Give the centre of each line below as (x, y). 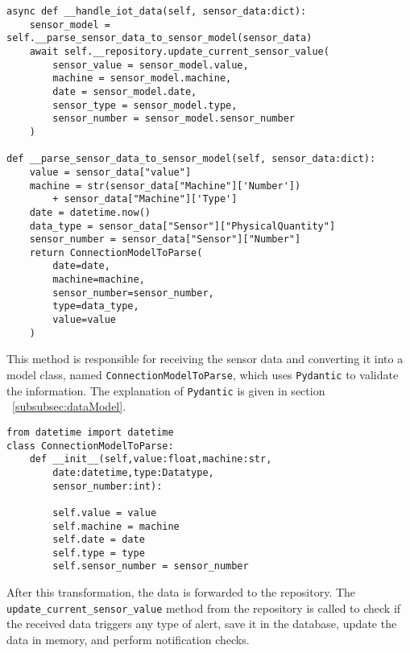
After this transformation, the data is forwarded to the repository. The (181, 592)
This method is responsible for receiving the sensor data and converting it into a (205, 359)
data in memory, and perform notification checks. (128, 639)
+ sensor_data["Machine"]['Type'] (145, 199)
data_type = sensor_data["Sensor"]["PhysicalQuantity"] (182, 226)
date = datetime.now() (90, 212)
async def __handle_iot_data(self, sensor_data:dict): (157, 11)
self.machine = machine (116, 526)
